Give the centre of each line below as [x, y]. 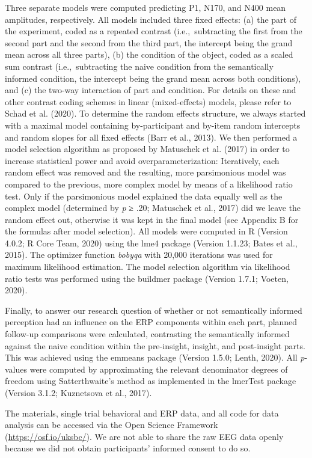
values [16, 369]
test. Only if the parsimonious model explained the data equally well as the [144, 196]
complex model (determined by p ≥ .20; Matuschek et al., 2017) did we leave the [153, 208]
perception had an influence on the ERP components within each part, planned [151, 322]
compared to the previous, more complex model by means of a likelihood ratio [149, 184]
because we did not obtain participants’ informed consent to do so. [128, 448]
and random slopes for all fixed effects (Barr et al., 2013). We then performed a [151, 137]
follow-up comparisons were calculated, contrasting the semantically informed [147, 334]
